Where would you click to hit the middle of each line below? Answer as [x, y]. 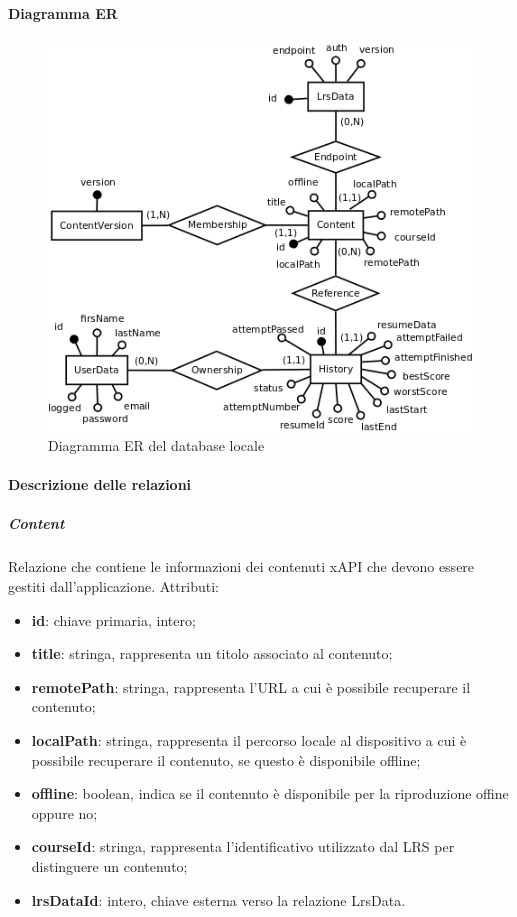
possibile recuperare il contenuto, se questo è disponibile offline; [226, 759]
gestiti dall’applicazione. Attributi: [113, 586]
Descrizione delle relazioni [100, 484]
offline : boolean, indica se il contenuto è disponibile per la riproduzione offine [270, 793]
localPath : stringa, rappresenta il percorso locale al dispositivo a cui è [249, 740]
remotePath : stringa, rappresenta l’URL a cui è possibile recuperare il [251, 686]
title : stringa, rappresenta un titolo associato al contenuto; [212, 653]
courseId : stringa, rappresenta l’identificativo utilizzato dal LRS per [243, 846]
